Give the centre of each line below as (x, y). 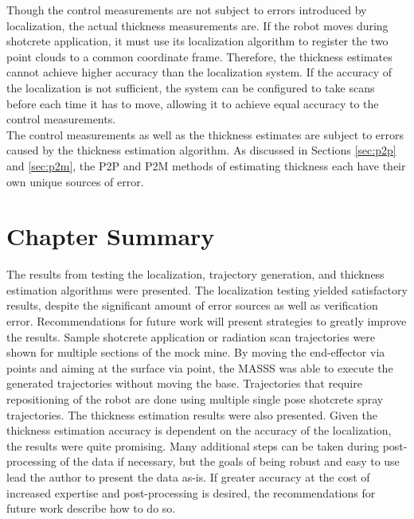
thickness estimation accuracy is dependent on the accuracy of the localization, (199, 430)
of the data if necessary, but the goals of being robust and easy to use (230, 461)
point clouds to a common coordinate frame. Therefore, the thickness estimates (199, 56)
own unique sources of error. (75, 181)
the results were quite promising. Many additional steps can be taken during (193, 445)
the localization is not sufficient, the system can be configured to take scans (191, 87)
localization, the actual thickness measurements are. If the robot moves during (197, 25)
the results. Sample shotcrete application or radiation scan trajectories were (191, 336)
